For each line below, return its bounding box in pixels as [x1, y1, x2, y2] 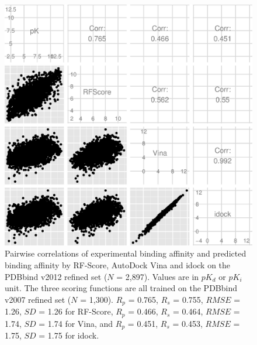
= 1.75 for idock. [39, 329, 99, 341]
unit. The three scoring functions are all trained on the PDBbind [5, 282, 237, 294]
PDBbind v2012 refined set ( [5, 270, 107, 282]
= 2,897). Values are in [116, 270, 199, 282]
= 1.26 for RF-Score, [39, 305, 113, 317]
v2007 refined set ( [5, 293, 71, 305]
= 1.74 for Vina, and [39, 317, 113, 329]
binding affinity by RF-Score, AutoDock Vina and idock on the [5, 258, 231, 271]
